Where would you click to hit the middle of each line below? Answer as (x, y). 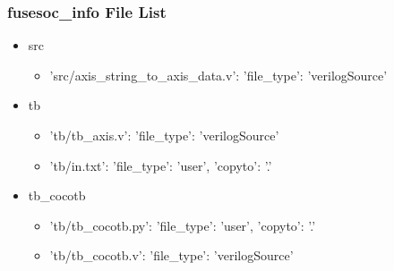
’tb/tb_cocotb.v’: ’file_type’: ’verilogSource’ (171, 255)
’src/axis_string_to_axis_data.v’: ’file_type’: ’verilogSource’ (218, 75)
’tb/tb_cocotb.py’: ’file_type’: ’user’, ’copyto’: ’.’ (183, 225)
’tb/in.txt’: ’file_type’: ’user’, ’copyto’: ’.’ (161, 165)
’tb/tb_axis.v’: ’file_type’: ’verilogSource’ (164, 135)
